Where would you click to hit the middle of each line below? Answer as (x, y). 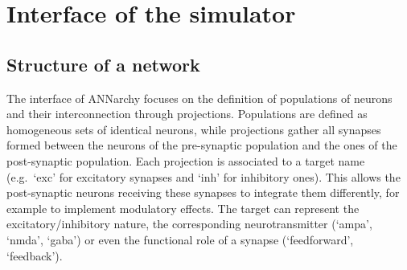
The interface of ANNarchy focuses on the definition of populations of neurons (199, 98)
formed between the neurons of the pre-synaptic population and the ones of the (202, 145)
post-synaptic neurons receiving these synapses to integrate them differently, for (203, 192)
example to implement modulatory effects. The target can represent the (183, 208)
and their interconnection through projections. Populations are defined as (187, 114)
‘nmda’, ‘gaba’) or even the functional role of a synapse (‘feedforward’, (180, 239)
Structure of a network (103, 64)
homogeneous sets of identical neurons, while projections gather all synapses (194, 129)
